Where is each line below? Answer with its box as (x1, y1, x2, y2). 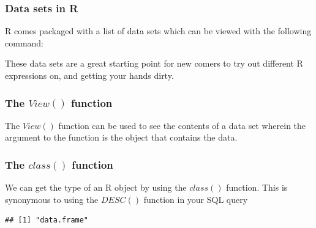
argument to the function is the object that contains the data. (5, 131, 238, 144)
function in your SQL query (143, 193, 248, 205)
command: (5, 36, 43, 49)
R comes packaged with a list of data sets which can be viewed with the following (5, 24, 312, 37)
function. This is (226, 181, 288, 194)
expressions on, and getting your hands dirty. (5, 69, 174, 81)
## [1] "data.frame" (5, 216, 89, 225)
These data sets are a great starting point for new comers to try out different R (5, 57, 303, 70)
